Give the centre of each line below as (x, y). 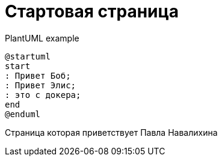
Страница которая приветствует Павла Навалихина (111, 132)
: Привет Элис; (41, 85)
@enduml (23, 114)
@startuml (28, 56)
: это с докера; (43, 95)
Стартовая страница (92, 11)
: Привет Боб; (38, 75)
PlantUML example (42, 38)
